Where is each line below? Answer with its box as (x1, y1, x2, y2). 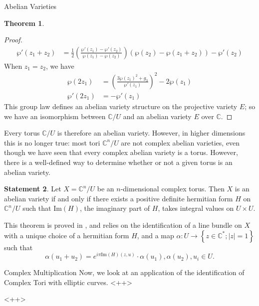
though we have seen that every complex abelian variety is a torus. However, (4, 147, 238, 157)
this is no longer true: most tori (4, 137, 100, 148)
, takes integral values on (158, 203, 234, 213)
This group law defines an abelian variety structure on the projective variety (4, 101, 238, 111)
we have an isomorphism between (4, 111, 106, 121)
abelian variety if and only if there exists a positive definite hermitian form (4, 193, 233, 203)
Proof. (4, 34, 22, 45)
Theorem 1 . (4, 17, 44, 28)
